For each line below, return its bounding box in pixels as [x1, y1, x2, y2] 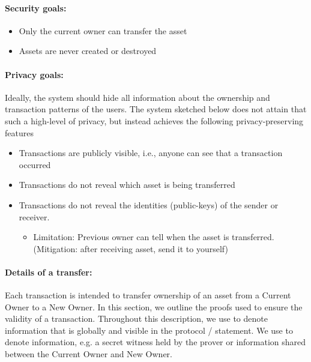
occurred [19, 158, 51, 170]
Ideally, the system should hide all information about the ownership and [5, 91, 270, 103]
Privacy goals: [5, 68, 64, 80]
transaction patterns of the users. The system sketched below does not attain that [5, 103, 307, 115]
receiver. [19, 210, 50, 223]
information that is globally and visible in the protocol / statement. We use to [5, 324, 293, 336]
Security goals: [5, 1, 67, 14]
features [5, 126, 34, 139]
